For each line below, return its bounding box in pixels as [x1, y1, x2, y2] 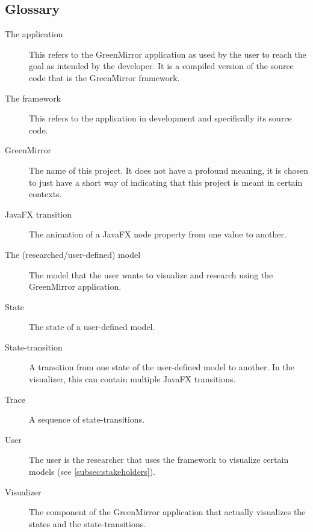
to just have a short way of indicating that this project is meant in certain [29, 176, 303, 188]
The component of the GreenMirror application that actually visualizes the [29, 506, 306, 518]
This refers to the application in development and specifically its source [29, 112, 292, 124]
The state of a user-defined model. [29, 320, 155, 333]
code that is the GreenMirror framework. [29, 71, 180, 84]
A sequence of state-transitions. [29, 413, 145, 426]
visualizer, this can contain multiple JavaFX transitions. [29, 373, 236, 385]
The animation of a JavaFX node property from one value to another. [29, 228, 287, 240]
